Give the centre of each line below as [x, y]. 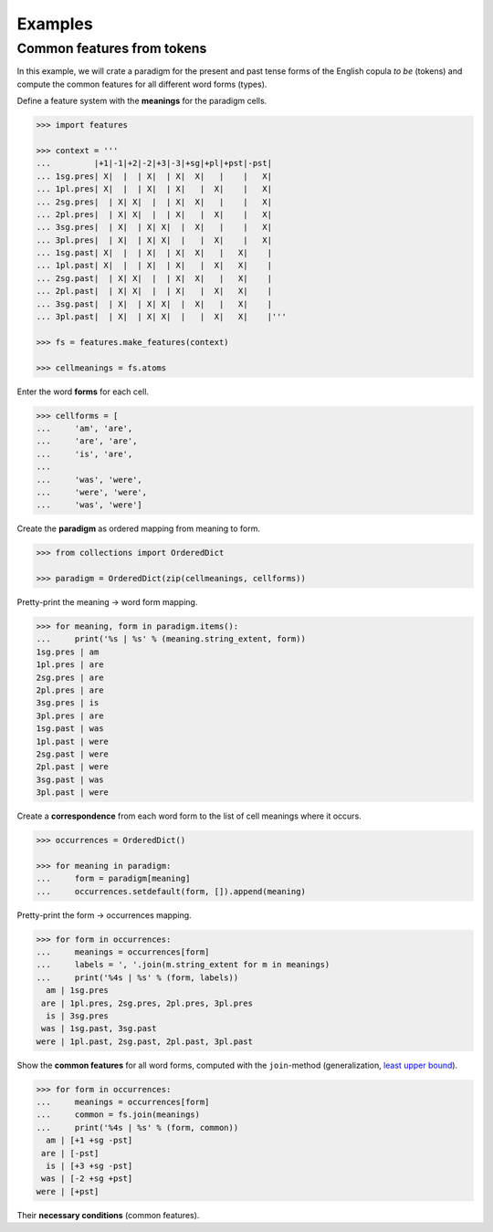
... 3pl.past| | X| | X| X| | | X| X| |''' [161, 317]
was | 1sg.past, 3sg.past [99, 1028]
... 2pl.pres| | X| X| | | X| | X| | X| [154, 214]
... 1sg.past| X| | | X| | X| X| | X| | [154, 253]
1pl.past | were [73, 741]
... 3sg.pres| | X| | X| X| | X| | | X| [154, 227]
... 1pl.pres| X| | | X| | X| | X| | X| [154, 189]
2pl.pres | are [70, 690]
